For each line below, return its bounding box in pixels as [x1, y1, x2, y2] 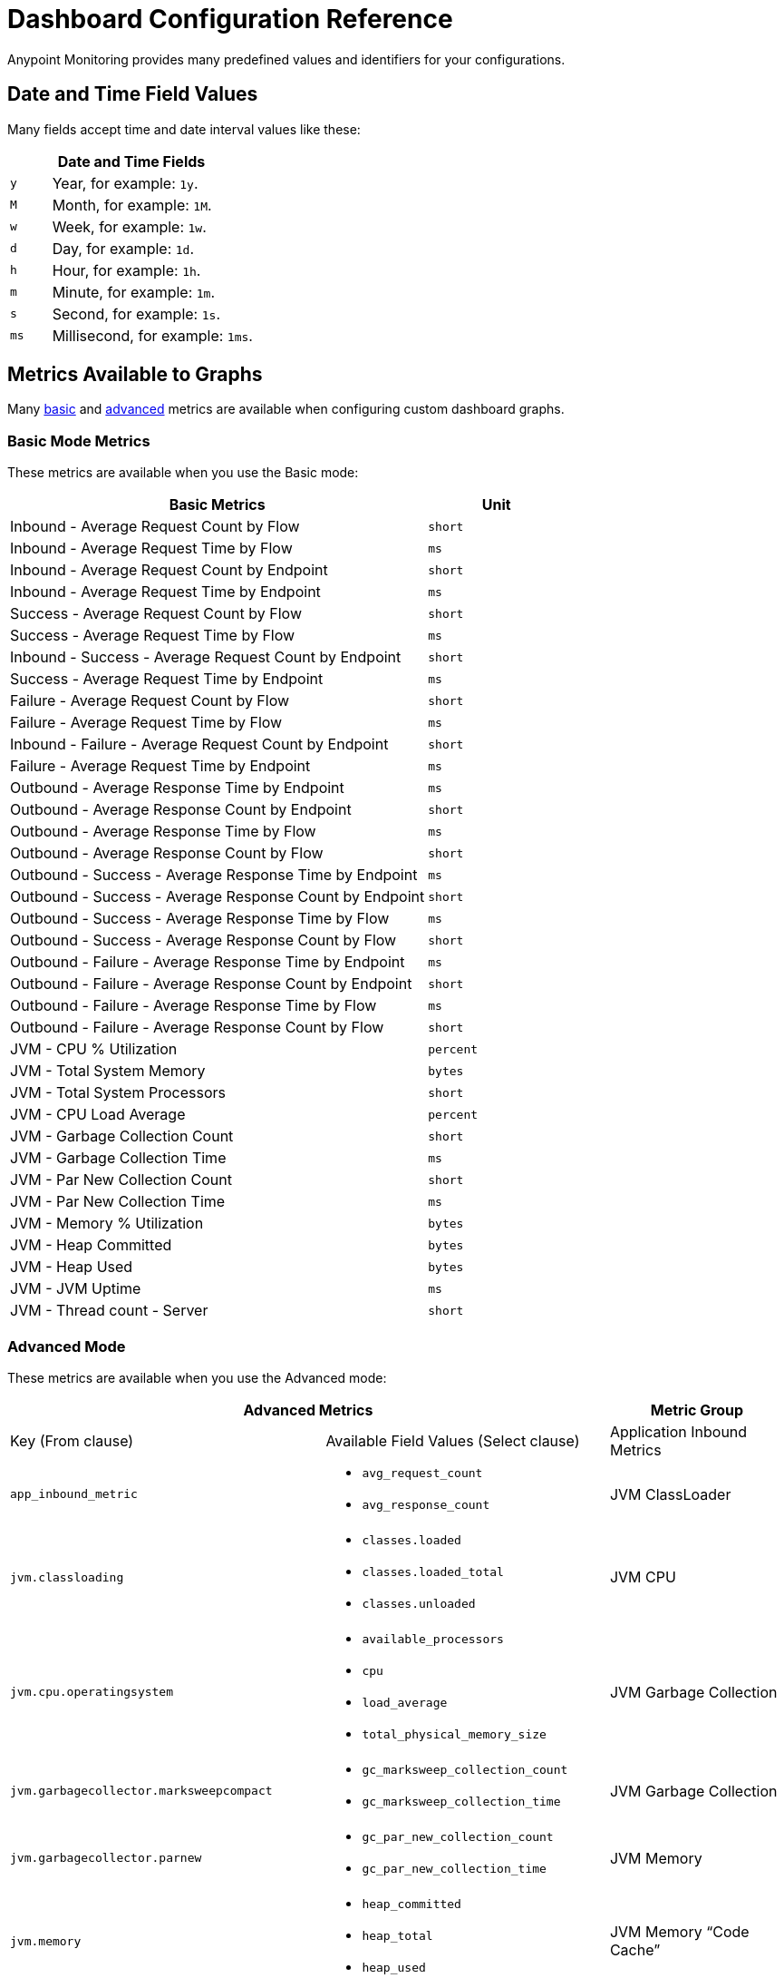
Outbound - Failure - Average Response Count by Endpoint [10, 974, 412, 994]
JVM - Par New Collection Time [10, 1192, 226, 1211]
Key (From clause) [10, 1431, 134, 1450]
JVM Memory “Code [609, 1923, 750, 1942]
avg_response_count [362, 1497, 490, 1512]
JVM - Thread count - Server [10, 1301, 208, 1320]
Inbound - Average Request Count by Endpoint [10, 561, 328, 580]
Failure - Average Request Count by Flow [10, 691, 290, 710]
